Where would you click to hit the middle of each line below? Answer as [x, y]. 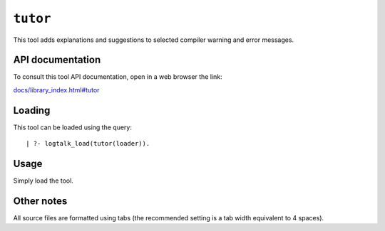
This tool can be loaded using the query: [72, 127]
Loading [32, 110]
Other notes [40, 201]
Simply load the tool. [43, 181]
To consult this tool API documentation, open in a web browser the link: [118, 77]
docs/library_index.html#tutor [56, 90]
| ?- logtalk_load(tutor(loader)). [88, 144]
